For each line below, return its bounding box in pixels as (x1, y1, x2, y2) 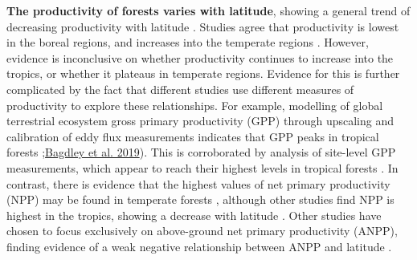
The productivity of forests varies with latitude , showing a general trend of (6, 2, 411, 18)
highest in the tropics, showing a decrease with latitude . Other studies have (6, 206, 382, 223)
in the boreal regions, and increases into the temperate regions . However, (6, 34, 369, 51)
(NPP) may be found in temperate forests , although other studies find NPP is (6, 191, 395, 208)
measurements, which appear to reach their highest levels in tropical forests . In (6, 159, 399, 176)
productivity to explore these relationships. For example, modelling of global (6, 96, 383, 113)
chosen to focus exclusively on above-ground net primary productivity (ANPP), (6, 222, 398, 239)
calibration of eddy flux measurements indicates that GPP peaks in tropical (6, 128, 379, 144)
